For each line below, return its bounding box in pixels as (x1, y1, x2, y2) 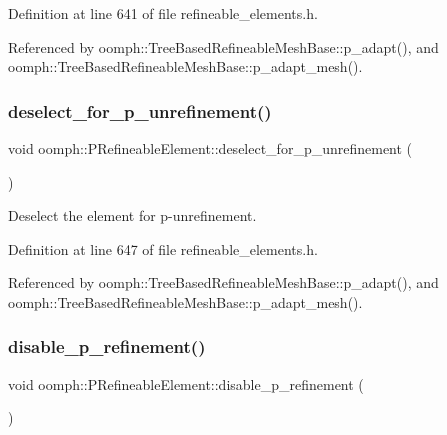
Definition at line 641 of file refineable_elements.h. (8, 3, 318, 23)
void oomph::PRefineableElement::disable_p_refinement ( (8, 373, 364, 394)
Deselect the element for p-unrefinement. (8, 205, 257, 226)
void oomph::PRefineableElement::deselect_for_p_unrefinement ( (8, 138, 413, 158)
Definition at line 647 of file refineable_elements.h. (8, 238, 318, 259)
